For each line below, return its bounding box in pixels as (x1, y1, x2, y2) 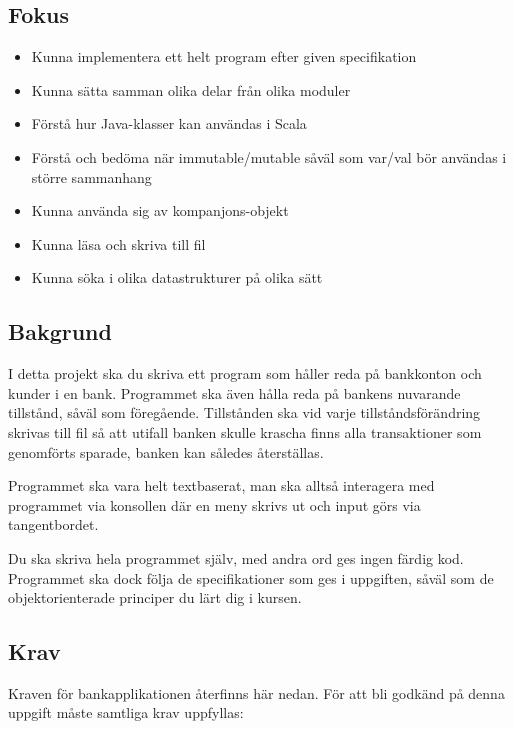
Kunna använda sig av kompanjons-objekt (31, 200, 289, 221)
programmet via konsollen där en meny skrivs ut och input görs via (8, 494, 421, 515)
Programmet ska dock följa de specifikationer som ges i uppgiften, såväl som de (8, 567, 494, 588)
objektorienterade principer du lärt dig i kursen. (8, 587, 302, 608)
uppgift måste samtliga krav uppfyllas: (8, 702, 244, 723)
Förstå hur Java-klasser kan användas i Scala (31, 113, 307, 134)
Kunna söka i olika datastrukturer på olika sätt (31, 267, 323, 288)
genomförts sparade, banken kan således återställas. (8, 441, 324, 462)
